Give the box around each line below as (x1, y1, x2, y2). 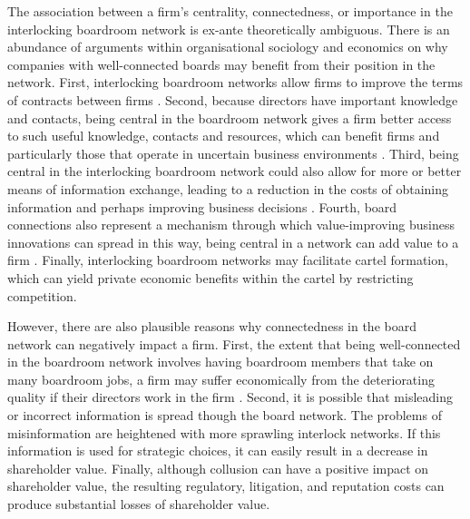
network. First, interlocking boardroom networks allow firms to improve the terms (7, 73, 464, 92)
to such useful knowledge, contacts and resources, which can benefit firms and (7, 126, 440, 145)
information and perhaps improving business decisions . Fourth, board (7, 197, 397, 216)
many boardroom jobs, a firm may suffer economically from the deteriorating (7, 369, 435, 388)
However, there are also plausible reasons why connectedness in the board (7, 317, 416, 336)
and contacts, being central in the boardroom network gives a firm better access (7, 108, 452, 127)
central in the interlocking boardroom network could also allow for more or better (7, 162, 462, 181)
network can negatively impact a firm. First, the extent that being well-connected (7, 334, 461, 353)
